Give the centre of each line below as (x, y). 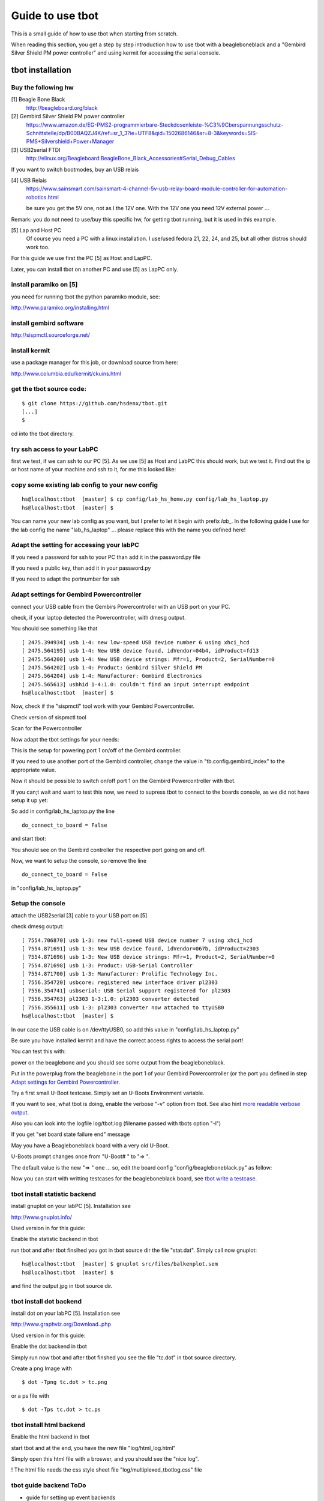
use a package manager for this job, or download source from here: (94, 363)
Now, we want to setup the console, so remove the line (79, 860)
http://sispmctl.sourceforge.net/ (50, 335)
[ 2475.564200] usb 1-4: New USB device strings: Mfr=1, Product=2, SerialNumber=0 (148, 659)
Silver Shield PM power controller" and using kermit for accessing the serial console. (116, 53)
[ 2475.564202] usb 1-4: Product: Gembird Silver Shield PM (112, 667)
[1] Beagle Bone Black (38, 100)
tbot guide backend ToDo (49, 1485)
